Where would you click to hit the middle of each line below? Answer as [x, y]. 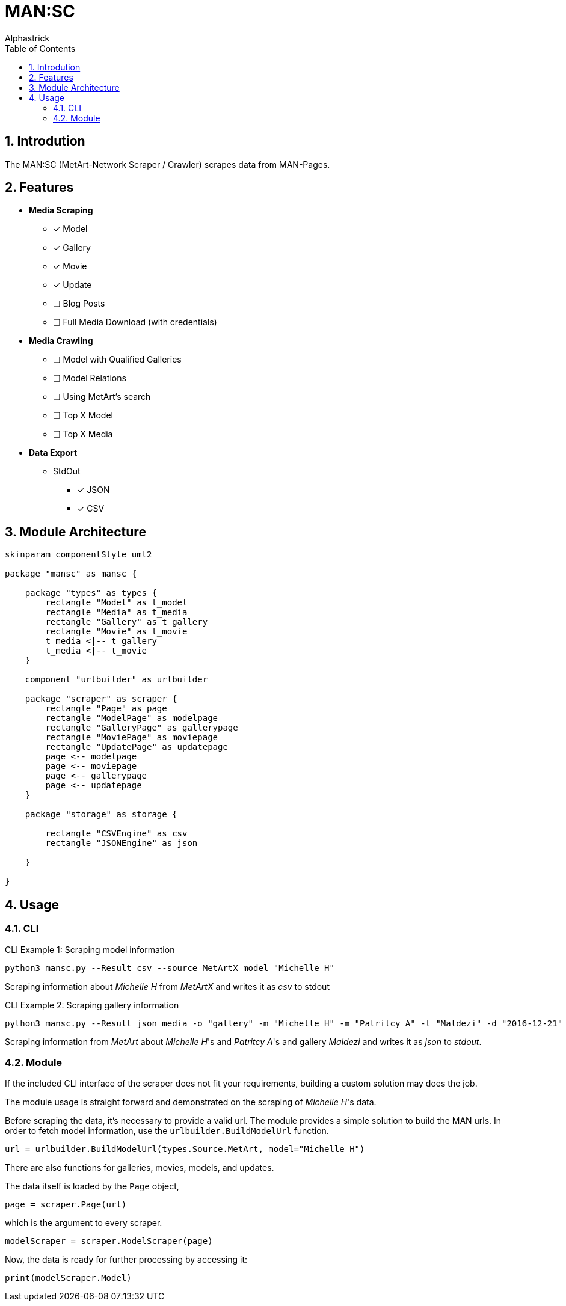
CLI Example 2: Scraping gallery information [92, 1005]
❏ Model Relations [90, 378]
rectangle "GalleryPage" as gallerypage [142, 728]
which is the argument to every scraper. [84, 1223]
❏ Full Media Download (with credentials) [135, 322]
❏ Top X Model [83, 415]
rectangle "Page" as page [106, 709]
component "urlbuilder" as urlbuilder [116, 680]
